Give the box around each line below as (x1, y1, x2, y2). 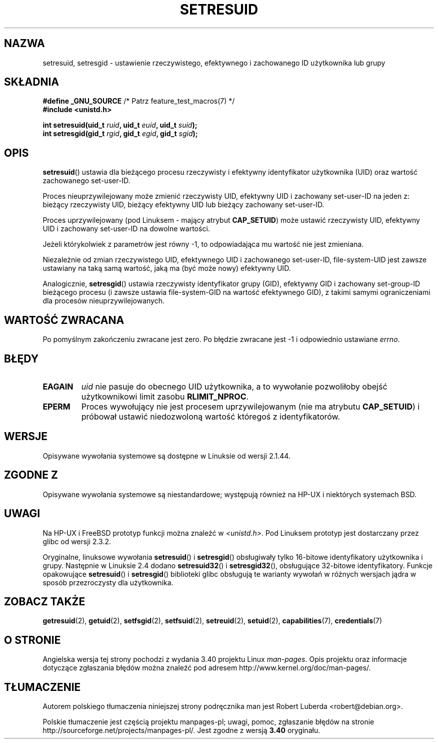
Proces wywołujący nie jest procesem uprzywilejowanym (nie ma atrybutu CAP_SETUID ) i (81, 401, 420, 412)
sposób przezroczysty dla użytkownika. (42, 578, 173, 587)
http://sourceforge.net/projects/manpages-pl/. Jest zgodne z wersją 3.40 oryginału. (42, 726, 320, 735)
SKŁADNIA (4, 76, 59, 89)
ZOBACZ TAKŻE (4, 595, 85, 608)
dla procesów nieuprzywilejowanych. (42, 296, 165, 305)
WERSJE (4, 430, 48, 443)
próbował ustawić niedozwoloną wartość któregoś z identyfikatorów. (81, 411, 340, 422)
